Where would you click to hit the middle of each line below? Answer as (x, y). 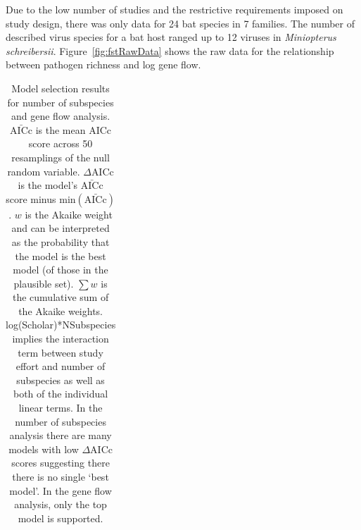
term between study (61, 352)
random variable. (44, 171)
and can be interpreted (61, 228)
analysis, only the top (61, 504)
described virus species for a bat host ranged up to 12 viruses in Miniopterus (171, 37)
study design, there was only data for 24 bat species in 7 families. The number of (180, 23)
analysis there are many (61, 435)
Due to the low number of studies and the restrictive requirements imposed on (175, 9)
